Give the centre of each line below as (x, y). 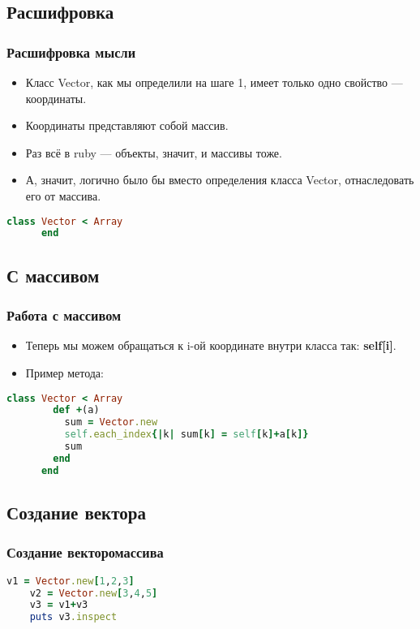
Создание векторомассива (85, 552)
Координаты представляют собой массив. (127, 125)
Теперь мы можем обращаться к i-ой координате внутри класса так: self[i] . (211, 345)
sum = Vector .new (111, 422)
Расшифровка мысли (71, 52)
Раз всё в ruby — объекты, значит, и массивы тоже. (154, 152)
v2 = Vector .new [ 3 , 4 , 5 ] (94, 593)
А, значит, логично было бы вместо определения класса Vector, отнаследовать (220, 180)
